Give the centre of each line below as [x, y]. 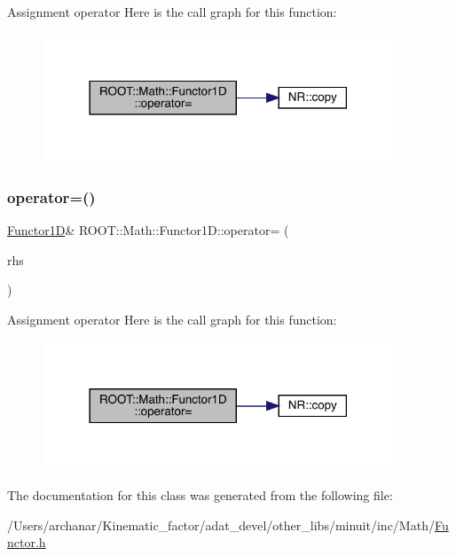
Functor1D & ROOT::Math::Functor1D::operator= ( [148, 230]
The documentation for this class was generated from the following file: [200, 495]
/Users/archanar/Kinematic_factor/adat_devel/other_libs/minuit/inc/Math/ [221, 525]
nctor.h [27, 542]
